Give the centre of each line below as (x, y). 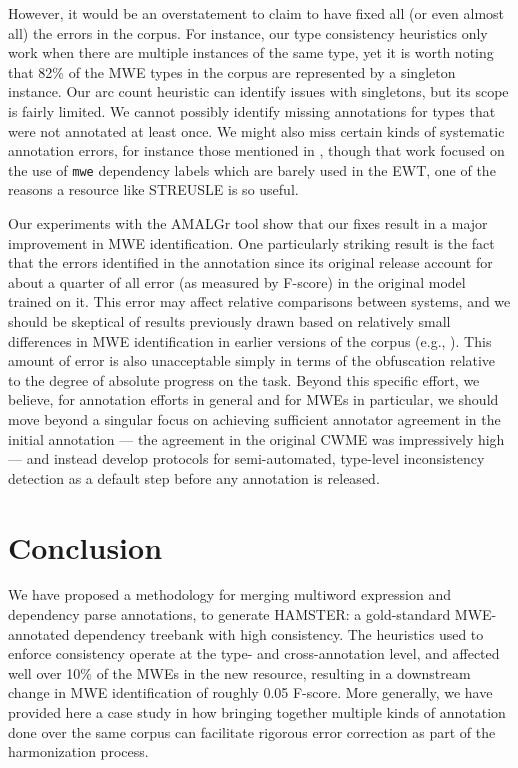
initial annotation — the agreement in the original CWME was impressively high (256, 438)
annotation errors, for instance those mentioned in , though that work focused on (256, 150)
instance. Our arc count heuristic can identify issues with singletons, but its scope (258, 91)
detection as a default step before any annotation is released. (194, 477)
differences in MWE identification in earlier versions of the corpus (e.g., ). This (250, 340)
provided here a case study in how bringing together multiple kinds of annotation (257, 712)
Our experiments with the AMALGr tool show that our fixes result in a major (248, 223)
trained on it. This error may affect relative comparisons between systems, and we (259, 301)
